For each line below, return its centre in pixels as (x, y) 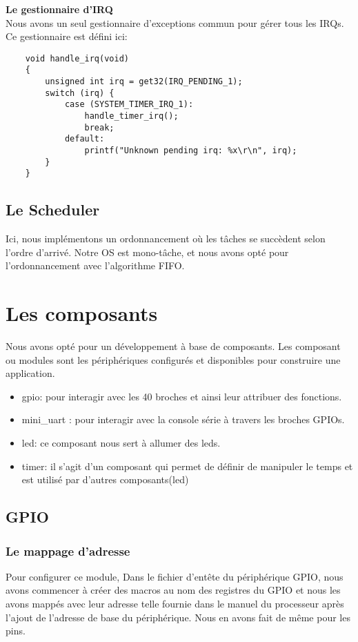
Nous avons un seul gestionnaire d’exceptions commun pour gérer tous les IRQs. (175, 22)
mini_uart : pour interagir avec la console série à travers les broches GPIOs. (183, 419)
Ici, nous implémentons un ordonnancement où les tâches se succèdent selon (166, 239)
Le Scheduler (53, 210)
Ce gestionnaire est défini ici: (67, 36)
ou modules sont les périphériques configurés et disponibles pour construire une (173, 359)
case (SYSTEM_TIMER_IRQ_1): (129, 105)
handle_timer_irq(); (131, 116)
